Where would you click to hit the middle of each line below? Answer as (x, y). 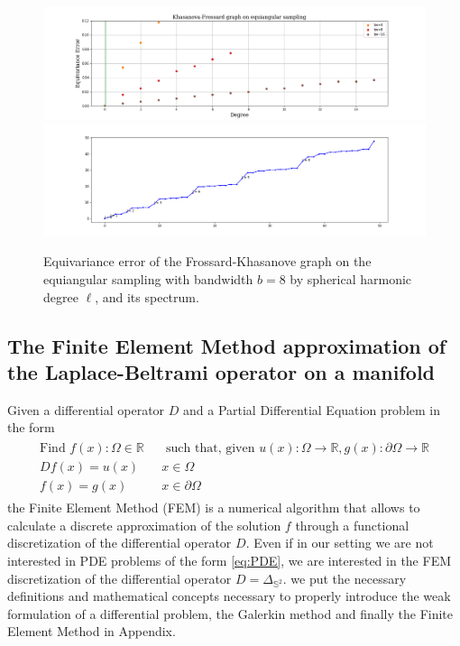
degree (61, 296)
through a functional (352, 525)
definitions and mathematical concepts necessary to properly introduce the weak (229, 596)
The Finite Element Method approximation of (227, 345)
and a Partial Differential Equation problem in (312, 409)
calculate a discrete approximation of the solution (144, 525)
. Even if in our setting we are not (340, 543)
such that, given (211, 449)
